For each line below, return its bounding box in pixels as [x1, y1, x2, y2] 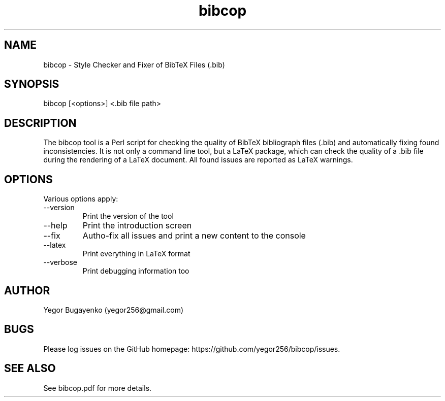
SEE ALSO [4, 362, 56, 375]
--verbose [43, 258, 78, 267]
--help [43, 220, 68, 231]
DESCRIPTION [4, 116, 77, 129]
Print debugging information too [82, 266, 189, 276]
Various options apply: [43, 194, 118, 204]
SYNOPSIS [4, 78, 59, 91]
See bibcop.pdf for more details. [43, 383, 152, 392]
